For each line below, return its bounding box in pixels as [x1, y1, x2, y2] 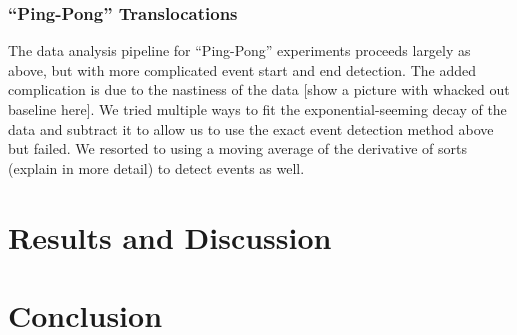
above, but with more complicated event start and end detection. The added [8, 59, 476, 80]
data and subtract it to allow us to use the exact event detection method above [8, 118, 494, 139]
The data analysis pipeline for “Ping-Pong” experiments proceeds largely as [8, 40, 471, 61]
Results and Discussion [8, 216, 332, 257]
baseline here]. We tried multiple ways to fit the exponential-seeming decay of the [8, 99, 507, 119]
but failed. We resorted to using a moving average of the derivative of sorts [8, 138, 467, 159]
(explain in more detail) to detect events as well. [8, 157, 305, 178]
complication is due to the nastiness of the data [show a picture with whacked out [8, 79, 510, 100]
